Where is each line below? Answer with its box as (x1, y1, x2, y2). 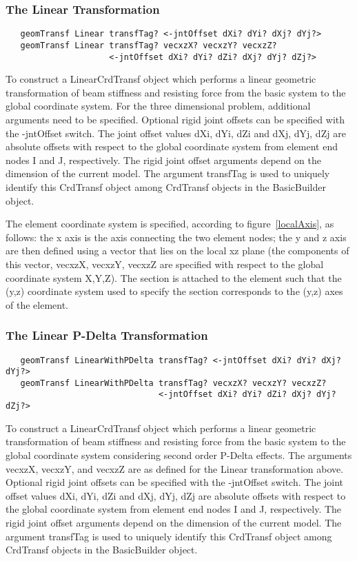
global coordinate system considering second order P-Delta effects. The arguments (6, 447, 352, 462)
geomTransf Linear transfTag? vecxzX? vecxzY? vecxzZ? (20, 40, 277, 50)
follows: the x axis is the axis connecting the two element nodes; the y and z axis (6, 229, 347, 244)
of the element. (6, 297, 68, 312)
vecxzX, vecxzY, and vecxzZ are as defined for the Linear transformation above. (6, 461, 344, 476)
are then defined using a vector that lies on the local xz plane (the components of (6, 243, 349, 258)
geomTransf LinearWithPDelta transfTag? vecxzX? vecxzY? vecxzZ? (20, 378, 327, 388)
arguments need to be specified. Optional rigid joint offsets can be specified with (6, 112, 345, 126)
